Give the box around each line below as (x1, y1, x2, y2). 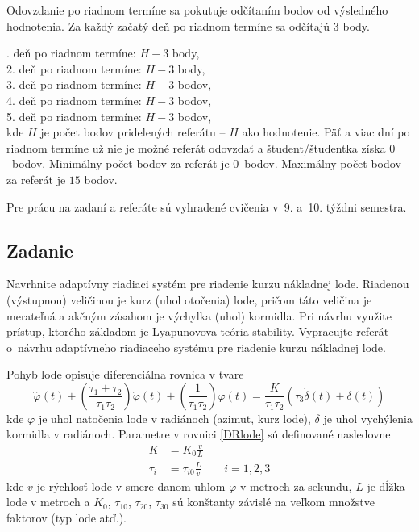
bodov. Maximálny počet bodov (244, 155, 401, 172)
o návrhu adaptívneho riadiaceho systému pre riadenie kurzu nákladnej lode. (6, 338, 386, 355)
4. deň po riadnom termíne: (6, 91, 142, 108)
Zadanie (6, 237, 73, 262)
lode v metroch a (6, 493, 90, 510)
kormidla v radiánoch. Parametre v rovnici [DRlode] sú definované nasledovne (6, 425, 391, 442)
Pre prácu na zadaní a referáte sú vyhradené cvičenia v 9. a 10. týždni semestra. (6, 198, 407, 215)
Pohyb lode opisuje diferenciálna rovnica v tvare (6, 366, 244, 383)
